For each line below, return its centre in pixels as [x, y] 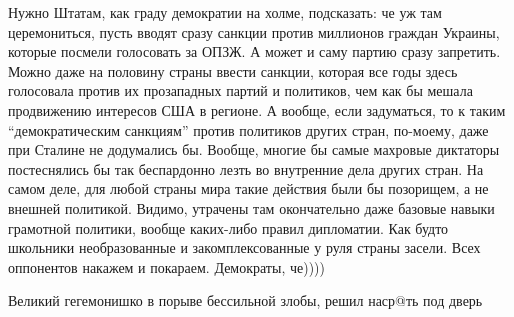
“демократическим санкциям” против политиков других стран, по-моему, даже [248, 129]
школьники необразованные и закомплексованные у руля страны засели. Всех [244, 247]
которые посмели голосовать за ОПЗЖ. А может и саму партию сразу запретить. [254, 51]
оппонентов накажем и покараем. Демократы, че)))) [166, 266]
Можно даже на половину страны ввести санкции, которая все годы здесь [233, 70]
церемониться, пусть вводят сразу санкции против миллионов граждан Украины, [254, 31]
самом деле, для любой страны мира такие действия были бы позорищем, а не [248, 188]
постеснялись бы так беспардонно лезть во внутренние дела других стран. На [246, 168]
